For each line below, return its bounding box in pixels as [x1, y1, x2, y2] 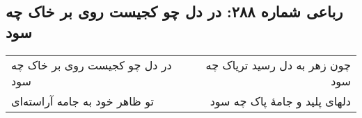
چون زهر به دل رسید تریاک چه [205, 56, 351, 73]
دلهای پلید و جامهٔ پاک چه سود [210, 92, 351, 109]
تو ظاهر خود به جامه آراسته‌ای [11, 92, 154, 109]
